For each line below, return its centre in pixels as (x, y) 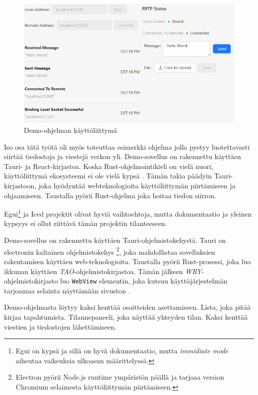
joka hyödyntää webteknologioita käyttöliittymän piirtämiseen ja (137, 186)
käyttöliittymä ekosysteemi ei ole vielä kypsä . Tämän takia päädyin (108, 176)
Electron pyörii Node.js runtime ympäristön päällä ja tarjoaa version (120, 377)
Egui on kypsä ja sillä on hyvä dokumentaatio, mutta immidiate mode (122, 351)
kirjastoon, (20, 186)
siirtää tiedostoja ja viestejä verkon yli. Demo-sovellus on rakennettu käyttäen (123, 156)
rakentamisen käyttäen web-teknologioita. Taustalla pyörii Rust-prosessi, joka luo (128, 261)
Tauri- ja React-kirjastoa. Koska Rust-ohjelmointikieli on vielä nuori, (109, 166)
